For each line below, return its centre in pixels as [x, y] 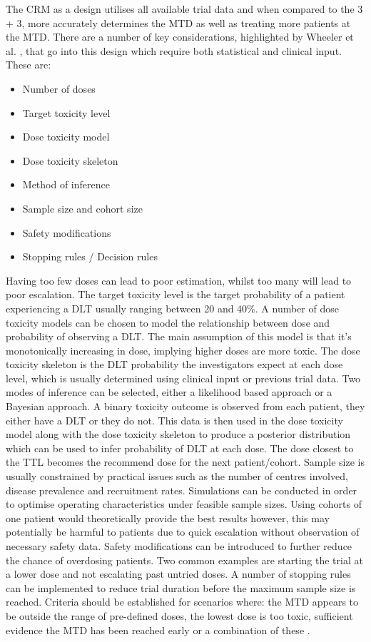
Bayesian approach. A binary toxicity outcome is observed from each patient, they [185, 406]
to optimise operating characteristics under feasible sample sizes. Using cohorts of [184, 504]
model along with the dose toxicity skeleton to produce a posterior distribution [178, 434]
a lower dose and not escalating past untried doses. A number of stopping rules [178, 574]
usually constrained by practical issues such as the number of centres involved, [177, 476]
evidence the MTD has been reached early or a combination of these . [158, 630]
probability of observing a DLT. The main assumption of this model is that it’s [179, 336]
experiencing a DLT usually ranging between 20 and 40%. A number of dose [172, 308]
